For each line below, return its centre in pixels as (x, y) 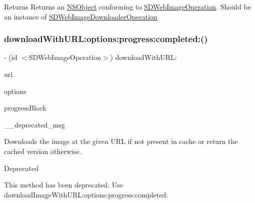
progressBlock (25, 108)
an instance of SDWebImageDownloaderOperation (81, 16)
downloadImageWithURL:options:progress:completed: (86, 194)
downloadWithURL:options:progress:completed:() (106, 39)
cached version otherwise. (43, 151)
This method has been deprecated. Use (63, 185)
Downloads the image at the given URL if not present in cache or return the (121, 141)
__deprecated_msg (34, 124)
